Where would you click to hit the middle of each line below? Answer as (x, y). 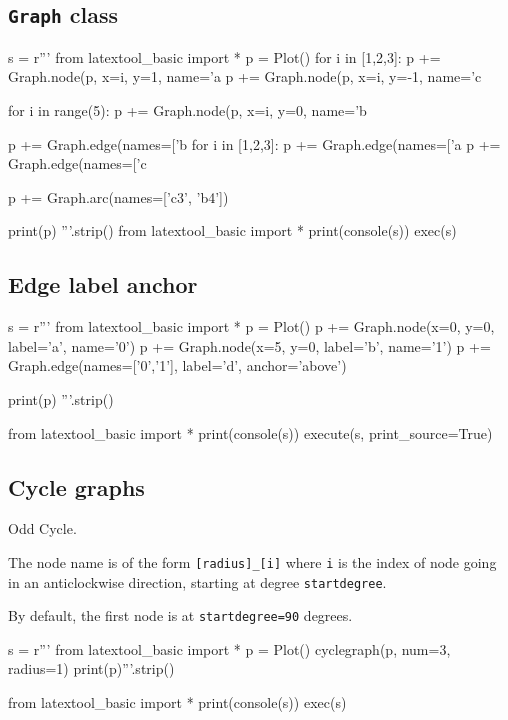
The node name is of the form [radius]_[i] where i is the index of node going (252, 561)
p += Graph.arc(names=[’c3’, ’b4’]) (118, 196)
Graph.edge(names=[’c (77, 163)
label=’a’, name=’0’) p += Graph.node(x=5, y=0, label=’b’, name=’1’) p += (249, 345)
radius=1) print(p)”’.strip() (91, 668)
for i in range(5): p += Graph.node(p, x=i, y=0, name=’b (187, 109)
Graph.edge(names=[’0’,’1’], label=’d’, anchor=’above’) (177, 365)
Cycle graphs (76, 486)
